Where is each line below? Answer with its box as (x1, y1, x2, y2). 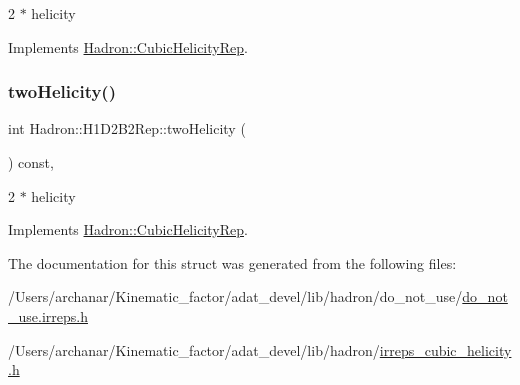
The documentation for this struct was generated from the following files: (8, 252, 457, 273)
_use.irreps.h (8, 305, 88, 326)
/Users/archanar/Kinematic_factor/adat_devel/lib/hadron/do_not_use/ (8, 286, 463, 307)
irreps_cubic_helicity (379, 339, 512, 360)
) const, (8, 152, 54, 172)
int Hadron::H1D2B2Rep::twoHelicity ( (8, 118, 246, 139)
